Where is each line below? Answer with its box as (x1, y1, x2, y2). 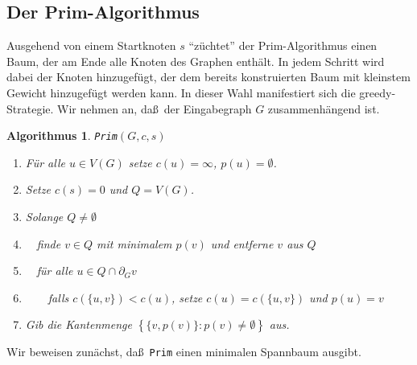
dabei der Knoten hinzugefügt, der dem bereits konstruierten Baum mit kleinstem (6, 68, 411, 85)
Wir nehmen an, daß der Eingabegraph (57, 100, 252, 117)
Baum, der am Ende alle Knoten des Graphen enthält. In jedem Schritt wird (6, 52, 385, 69)
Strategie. (6, 100, 54, 117)
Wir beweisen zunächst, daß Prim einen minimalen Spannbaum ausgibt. (6, 343, 361, 360)
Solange (25, 208, 64, 225)
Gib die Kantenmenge (25, 316, 132, 333)
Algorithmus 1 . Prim (6, 127, 118, 144)
